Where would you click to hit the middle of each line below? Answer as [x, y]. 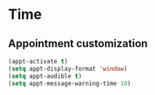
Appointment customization [78, 44]
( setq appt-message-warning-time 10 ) [70, 83]
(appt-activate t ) [38, 61]
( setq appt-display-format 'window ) [68, 68]
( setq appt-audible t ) [45, 76]
